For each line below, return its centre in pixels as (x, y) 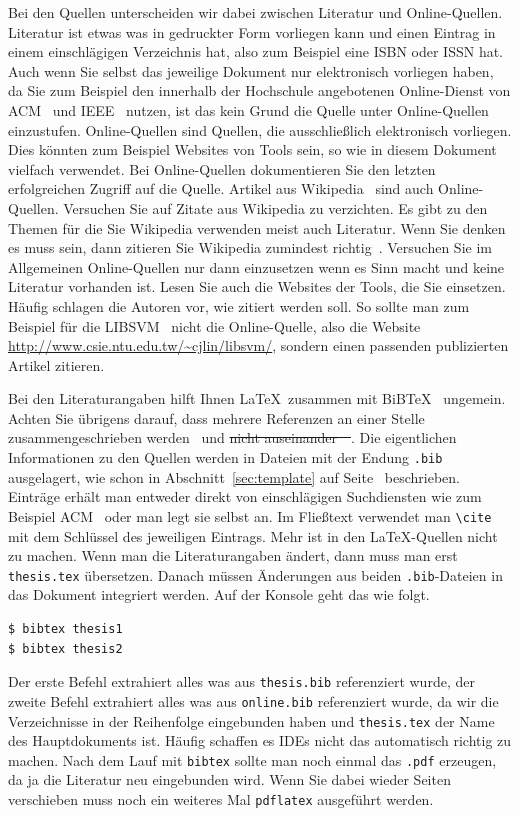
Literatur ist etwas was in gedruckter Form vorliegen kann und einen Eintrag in (252, 31)
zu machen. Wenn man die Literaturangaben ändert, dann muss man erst (233, 555)
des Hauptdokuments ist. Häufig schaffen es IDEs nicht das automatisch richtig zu (260, 740)
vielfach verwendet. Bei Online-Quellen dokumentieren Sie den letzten (222, 168)
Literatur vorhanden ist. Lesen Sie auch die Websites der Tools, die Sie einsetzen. (257, 286)
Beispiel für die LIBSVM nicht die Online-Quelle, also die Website (214, 325)
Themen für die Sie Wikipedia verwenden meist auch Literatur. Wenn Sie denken (257, 227)
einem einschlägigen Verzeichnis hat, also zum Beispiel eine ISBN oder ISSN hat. (256, 51)
